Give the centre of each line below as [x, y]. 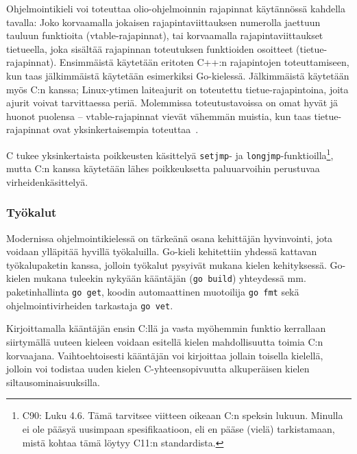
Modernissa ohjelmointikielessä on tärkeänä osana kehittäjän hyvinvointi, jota [170, 238]
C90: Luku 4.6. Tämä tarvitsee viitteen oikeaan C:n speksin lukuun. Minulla [183, 415]
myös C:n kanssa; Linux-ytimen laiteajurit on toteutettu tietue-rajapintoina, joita [177, 89]
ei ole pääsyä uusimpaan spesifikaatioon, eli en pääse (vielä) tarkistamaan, [178, 428]
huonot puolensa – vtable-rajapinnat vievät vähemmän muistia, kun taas [159, 116]
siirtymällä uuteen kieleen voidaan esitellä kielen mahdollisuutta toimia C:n [165, 342]
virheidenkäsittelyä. [47, 181]
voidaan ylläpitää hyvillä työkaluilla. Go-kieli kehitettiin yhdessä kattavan [162, 251]
